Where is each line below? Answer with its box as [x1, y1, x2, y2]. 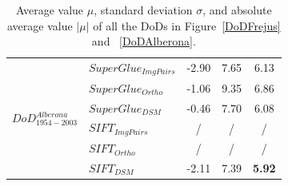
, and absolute [202, 2, 272, 18]
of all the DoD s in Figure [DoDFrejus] [93, 17, 281, 34]
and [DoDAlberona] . [91, 33, 196, 49]
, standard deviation [94, 2, 193, 18]
